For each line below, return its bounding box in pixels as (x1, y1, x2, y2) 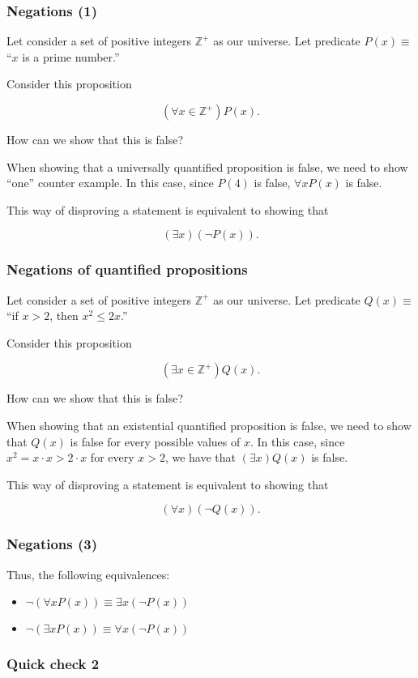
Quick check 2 (6, 654, 100, 674)
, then (49, 307, 79, 324)
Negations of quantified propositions (6, 259, 248, 279)
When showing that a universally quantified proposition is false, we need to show (6, 158, 408, 175)
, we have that (164, 449, 237, 466)
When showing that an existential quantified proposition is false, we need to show (6, 416, 412, 433)
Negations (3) (6, 534, 98, 554)
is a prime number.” (22, 48, 120, 65)
